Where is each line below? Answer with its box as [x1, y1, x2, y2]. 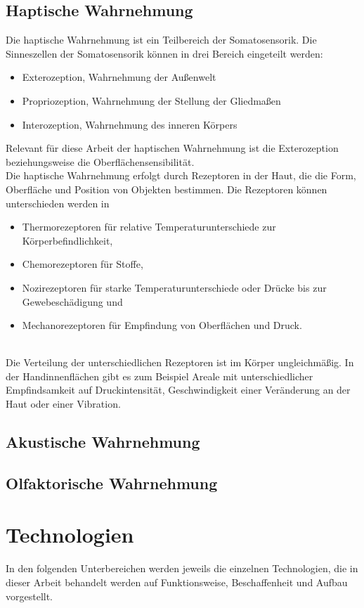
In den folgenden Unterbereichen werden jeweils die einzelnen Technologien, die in [6, 561, 358, 576]
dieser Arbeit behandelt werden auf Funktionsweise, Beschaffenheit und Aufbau [6, 574, 348, 589]
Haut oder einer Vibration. [6, 396, 121, 411]
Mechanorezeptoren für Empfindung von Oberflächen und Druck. [22, 318, 302, 332]
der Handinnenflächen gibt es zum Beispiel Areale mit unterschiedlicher [6, 368, 313, 383]
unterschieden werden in [6, 195, 110, 210]
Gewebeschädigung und [22, 294, 123, 309]
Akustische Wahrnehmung [6, 431, 200, 453]
